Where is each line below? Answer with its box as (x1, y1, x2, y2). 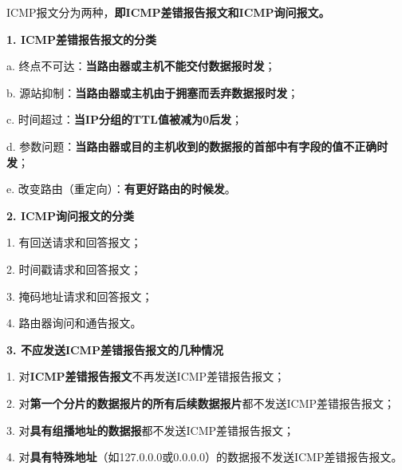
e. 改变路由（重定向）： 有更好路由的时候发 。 (6, 180, 236, 197)
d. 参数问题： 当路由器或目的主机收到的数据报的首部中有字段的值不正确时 (6, 137, 388, 154)
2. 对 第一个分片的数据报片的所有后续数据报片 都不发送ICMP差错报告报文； (6, 394, 396, 411)
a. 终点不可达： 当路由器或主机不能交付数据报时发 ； (6, 57, 276, 74)
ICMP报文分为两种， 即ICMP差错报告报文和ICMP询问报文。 (6, 4, 330, 20)
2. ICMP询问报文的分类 (6, 207, 134, 223)
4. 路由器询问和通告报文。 (6, 314, 142, 331)
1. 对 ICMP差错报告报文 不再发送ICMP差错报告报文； (6, 368, 286, 385)
